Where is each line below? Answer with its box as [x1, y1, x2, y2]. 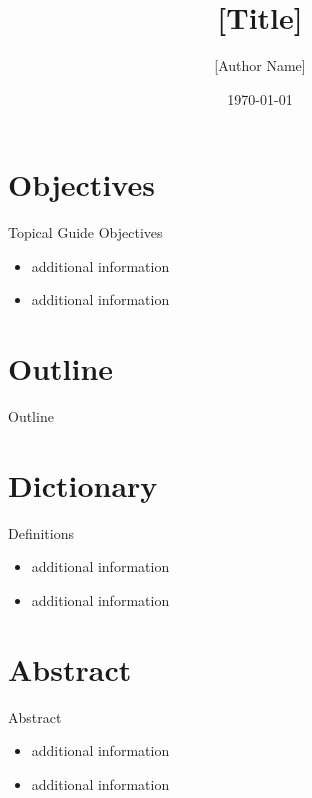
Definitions [8, 522, 75, 543]
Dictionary [8, 464, 158, 505]
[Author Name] [214, 55, 306, 76]
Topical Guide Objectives [8, 222, 163, 243]
